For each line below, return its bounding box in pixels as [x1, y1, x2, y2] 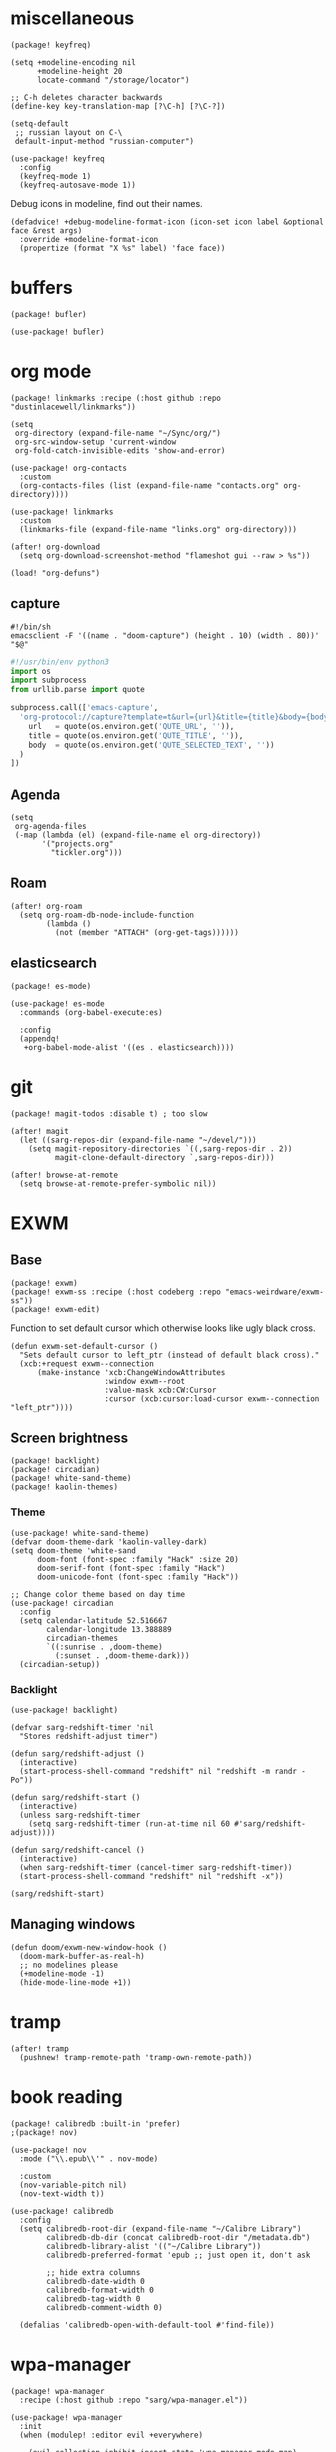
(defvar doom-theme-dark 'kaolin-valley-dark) [10, 1537, 208, 1547]
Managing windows [10, 1916, 136, 1933]
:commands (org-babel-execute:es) [19, 1007, 163, 1017]
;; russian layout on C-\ [14, 127, 123, 137]
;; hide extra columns [46, 2267, 141, 2277]
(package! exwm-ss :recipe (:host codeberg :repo [10, 1287, 222, 1297]
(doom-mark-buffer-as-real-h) [19, 1951, 145, 1961]
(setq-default [10, 118, 70, 129]
